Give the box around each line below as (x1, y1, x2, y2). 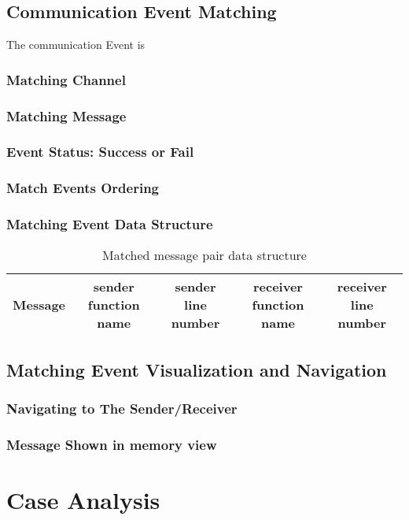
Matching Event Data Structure (6, 214, 213, 234)
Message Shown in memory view (6, 434, 217, 454)
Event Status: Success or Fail (6, 142, 194, 162)
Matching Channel (6, 69, 126, 89)
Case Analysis (6, 484, 160, 516)
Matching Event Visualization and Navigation (6, 357, 387, 381)
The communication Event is (6, 36, 146, 53)
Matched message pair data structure (102, 246, 307, 265)
